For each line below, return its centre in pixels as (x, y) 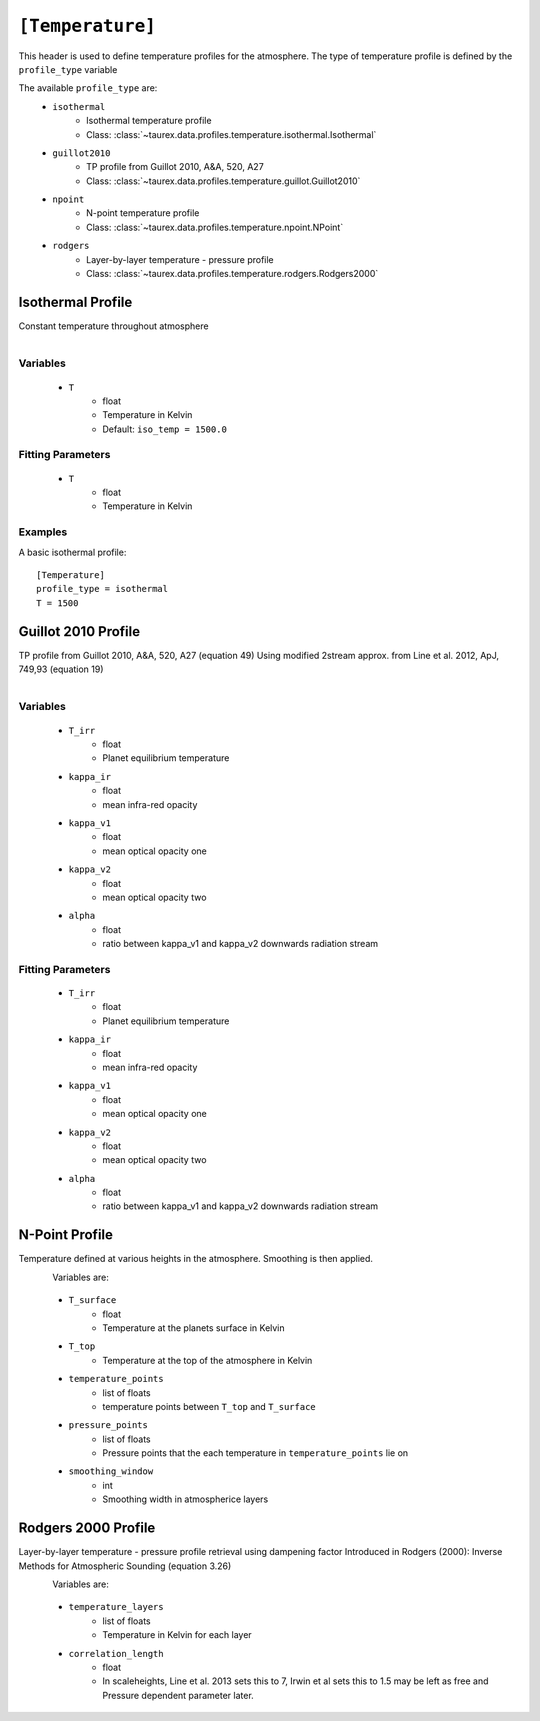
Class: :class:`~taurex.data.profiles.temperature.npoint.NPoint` (215, 227)
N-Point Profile (66, 1235)
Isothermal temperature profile (149, 121)
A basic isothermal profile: (72, 552)
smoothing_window (111, 1471)
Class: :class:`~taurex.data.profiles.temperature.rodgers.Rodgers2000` (232, 274)
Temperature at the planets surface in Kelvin (193, 1327)
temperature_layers (116, 1607)
